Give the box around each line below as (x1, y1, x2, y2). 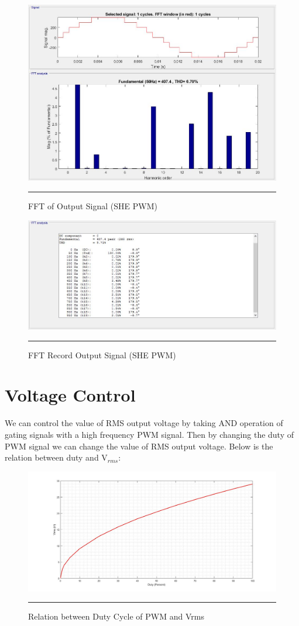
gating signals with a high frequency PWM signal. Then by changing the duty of (5, 428, 294, 441)
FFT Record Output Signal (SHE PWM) (28, 348, 176, 361)
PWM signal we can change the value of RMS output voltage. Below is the (5, 440, 273, 452)
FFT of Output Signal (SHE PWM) (28, 200, 157, 212)
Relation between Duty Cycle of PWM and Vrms (28, 610, 204, 622)
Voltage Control (5, 383, 136, 407)
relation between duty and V (5, 451, 108, 464)
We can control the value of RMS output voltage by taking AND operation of (5, 417, 283, 429)
